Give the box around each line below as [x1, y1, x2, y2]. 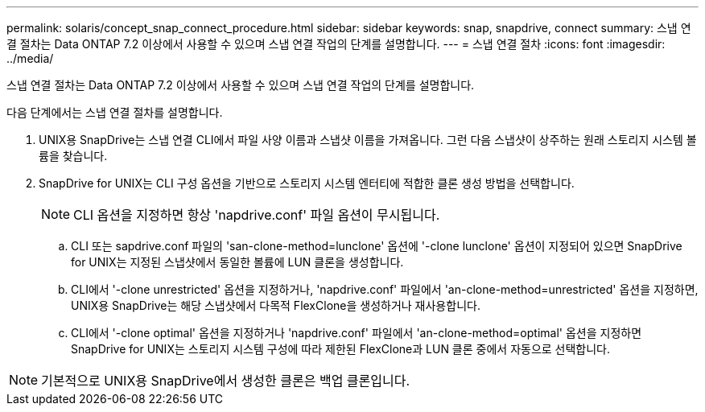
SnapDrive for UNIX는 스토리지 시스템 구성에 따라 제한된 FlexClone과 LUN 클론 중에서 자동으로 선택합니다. [71, 342, 611, 356]
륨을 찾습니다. [39, 149, 108, 163]
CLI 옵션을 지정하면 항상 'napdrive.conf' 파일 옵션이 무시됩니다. [73, 207, 440, 223]
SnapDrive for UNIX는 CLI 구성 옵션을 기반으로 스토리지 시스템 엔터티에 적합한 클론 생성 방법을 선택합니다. [39, 176, 575, 190]
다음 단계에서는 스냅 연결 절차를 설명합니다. [6, 105, 223, 119]
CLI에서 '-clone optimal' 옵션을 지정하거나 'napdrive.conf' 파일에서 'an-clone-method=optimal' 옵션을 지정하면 [71, 326, 642, 340]
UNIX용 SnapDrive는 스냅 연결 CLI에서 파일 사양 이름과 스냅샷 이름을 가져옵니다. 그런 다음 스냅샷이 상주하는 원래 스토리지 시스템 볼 [39, 133, 697, 146]
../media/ [6, 51, 54, 65]
